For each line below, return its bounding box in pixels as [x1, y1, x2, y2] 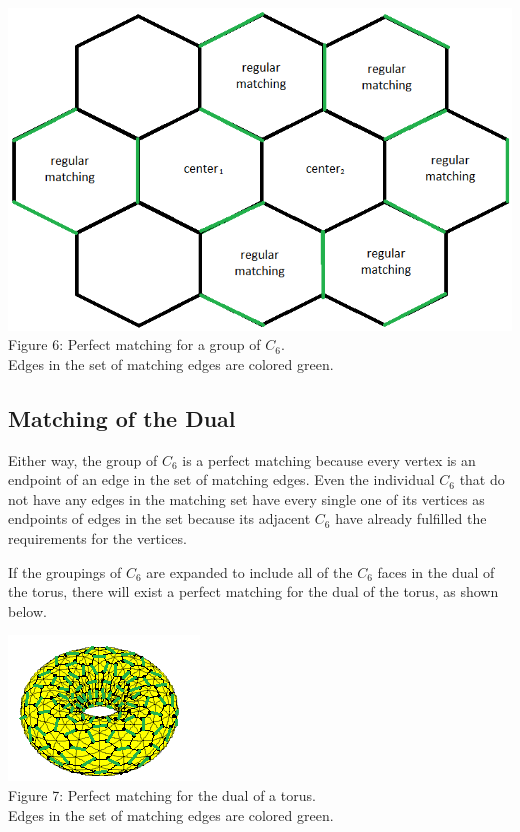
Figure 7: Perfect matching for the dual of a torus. [8, 784, 316, 805]
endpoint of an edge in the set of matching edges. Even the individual [8, 469, 435, 490]
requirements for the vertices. [8, 527, 187, 548]
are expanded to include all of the [146, 561, 353, 582]
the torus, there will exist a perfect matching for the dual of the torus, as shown [8, 581, 499, 602]
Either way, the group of [8, 449, 158, 470]
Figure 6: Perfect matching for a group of [8, 334, 261, 355]
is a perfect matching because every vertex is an [182, 449, 476, 470]
